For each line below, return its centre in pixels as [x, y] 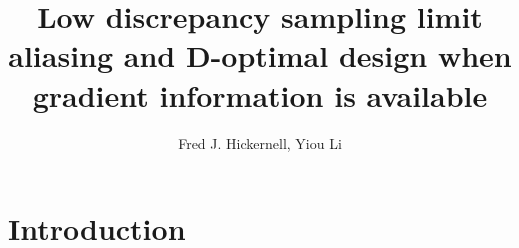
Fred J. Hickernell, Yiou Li [260, 142]
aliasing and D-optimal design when [260, 55]
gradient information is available [260, 94]
